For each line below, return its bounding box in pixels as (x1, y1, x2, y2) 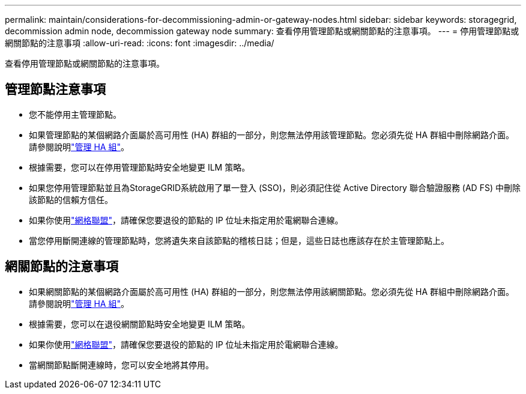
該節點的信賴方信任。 (29, 194, 113, 205)
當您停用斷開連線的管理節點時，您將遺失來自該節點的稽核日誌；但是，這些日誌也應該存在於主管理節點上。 (29, 235, 449, 246)
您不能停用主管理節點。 (29, 109, 121, 120)
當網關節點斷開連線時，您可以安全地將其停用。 (29, 359, 214, 370)
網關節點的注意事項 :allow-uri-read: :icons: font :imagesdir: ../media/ (5, 38, 274, 48)
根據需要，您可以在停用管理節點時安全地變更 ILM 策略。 (29, 162, 250, 172)
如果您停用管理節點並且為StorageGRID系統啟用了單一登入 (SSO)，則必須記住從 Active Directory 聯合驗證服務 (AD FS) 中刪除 (29, 182, 521, 193)
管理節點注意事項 (5, 82, 106, 97)
